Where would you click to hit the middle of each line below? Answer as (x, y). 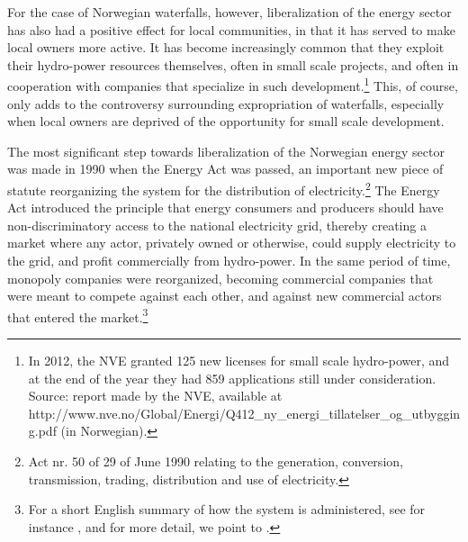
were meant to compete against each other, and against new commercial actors (225, 296)
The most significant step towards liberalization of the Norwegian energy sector (226, 151)
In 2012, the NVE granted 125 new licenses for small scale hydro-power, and (239, 361)
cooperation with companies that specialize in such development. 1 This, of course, (233, 85)
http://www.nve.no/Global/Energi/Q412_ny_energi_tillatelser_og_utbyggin (244, 413)
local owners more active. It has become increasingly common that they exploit (226, 47)
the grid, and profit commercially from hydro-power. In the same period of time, (229, 261)
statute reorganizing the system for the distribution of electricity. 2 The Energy (224, 189)
